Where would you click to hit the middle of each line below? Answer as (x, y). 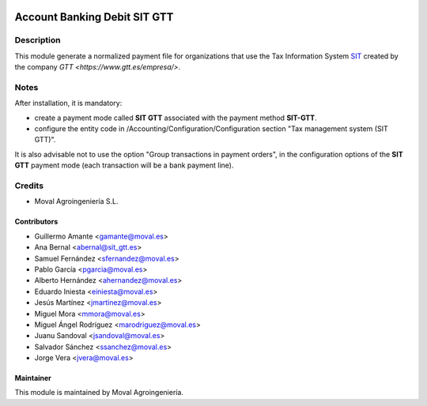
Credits (29, 186)
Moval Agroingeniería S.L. (76, 201)
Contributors (36, 222)
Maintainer (33, 378)
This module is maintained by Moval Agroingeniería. (99, 393)
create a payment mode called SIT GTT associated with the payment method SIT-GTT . (176, 118)
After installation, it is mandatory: (68, 103)
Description (38, 40)
